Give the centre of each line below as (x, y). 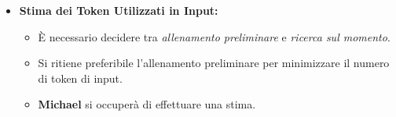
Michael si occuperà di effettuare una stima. (147, 104)
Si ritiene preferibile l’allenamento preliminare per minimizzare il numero (214, 63)
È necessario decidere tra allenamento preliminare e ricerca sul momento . (214, 36)
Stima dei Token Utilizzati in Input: (119, 10)
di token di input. (80, 78)
